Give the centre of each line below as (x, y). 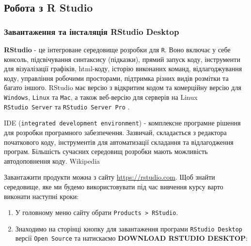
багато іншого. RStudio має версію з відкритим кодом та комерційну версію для (123, 87)
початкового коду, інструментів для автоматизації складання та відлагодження (119, 142)
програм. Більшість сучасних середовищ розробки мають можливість (106, 151)
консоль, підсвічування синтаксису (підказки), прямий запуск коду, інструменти (122, 59)
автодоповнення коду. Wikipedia (52, 161)
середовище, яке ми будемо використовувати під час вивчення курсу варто (114, 186)
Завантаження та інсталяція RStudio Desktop (92, 31)
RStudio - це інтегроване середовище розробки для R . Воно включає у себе (117, 49)
